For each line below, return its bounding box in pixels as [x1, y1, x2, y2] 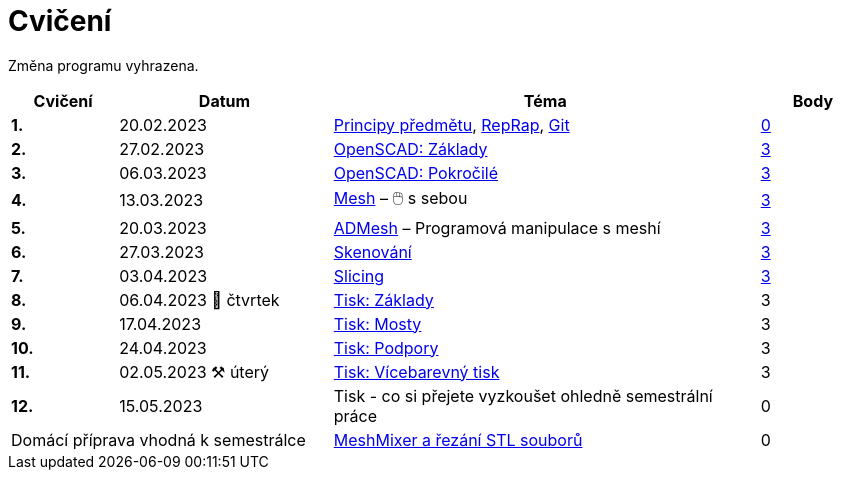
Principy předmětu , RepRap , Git [333, 114, 570, 135]
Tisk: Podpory [333, 337, 439, 358]
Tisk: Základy [333, 289, 434, 310]
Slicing [333, 265, 385, 286]
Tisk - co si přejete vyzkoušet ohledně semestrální [333, 385, 713, 406]
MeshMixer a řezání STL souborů [333, 429, 583, 450]
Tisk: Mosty [333, 313, 422, 334]
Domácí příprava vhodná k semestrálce [11, 429, 306, 450]
